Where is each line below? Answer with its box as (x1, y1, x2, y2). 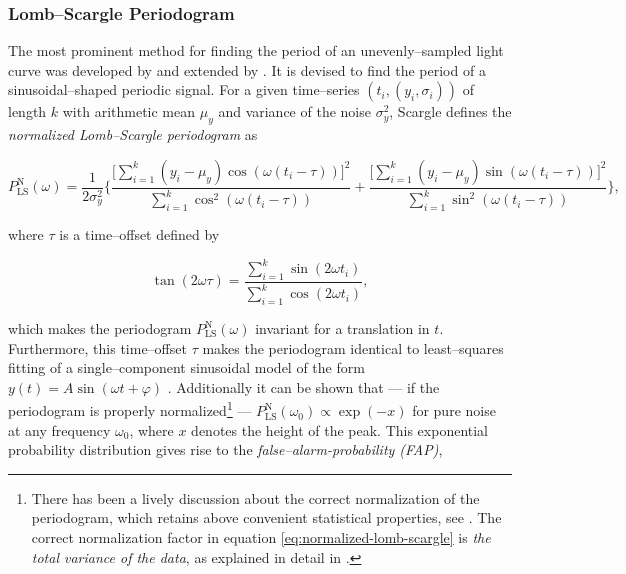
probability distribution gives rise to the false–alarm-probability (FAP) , (8, 439, 443, 460)
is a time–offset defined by (59, 223, 220, 244)
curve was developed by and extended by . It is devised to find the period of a (8, 59, 486, 80)
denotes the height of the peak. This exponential (191, 419, 488, 440)
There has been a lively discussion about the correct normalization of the (31, 487, 480, 508)
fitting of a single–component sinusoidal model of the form (8, 357, 365, 378)
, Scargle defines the (389, 101, 512, 122)
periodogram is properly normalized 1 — (8, 397, 252, 421)
